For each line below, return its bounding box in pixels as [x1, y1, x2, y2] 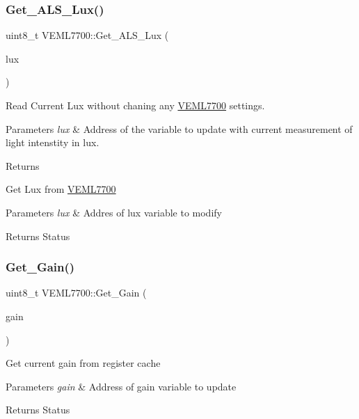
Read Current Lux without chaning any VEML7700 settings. [6, 98, 265, 112]
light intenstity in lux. [6, 135, 99, 150]
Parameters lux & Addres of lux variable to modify [6, 205, 222, 219]
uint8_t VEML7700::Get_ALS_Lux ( [6, 28, 169, 42]
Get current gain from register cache [6, 356, 161, 370]
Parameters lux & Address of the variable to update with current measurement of [6, 121, 353, 136]
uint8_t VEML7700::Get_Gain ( [6, 285, 147, 300]
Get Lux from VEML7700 [6, 182, 116, 196]
